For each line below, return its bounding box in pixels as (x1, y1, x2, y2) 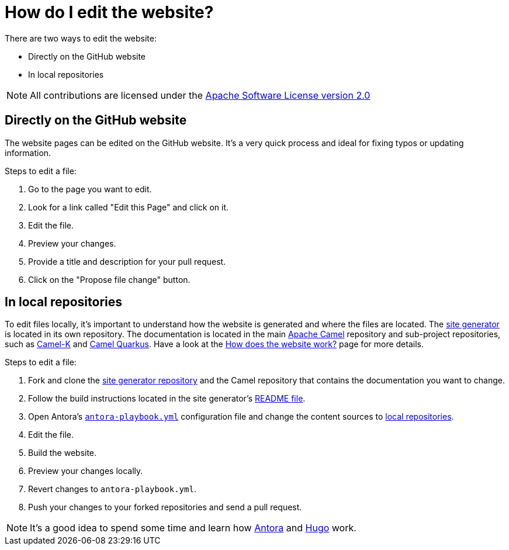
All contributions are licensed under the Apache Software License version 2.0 (30, 89, 371, 101)
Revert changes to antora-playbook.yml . (28, 484, 196, 494)
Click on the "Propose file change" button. (28, 274, 191, 285)
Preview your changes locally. (28, 466, 143, 476)
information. (5, 147, 51, 158)
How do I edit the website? (5, 2, 214, 22)
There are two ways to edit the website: (5, 33, 157, 43)
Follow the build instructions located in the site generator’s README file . (28, 393, 306, 404)
